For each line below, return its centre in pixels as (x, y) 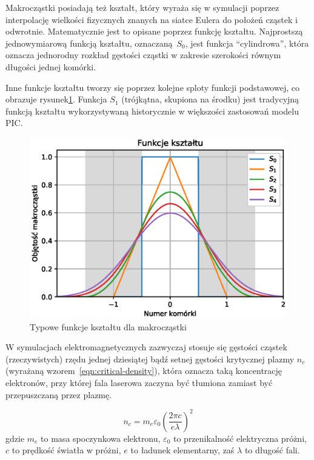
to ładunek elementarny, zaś (182, 450)
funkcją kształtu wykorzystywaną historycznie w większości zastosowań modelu (152, 111)
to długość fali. (272, 450)
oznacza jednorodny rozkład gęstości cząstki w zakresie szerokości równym (143, 55)
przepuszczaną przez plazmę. (59, 394)
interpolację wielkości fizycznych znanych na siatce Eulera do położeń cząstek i (152, 19)
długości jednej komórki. (51, 66)
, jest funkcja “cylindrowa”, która (247, 43)
